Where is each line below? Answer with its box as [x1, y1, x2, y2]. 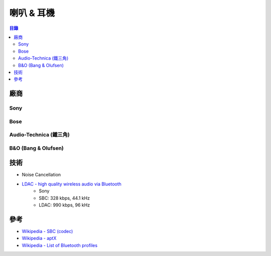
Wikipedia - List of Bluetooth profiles [22, 242, 98, 248]
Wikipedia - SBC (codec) [22, 228, 73, 234]
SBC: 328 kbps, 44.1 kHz [39, 195, 90, 201]
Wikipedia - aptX [22, 235, 57, 241]
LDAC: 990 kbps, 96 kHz [39, 202, 90, 208]
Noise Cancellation [22, 172, 61, 178]
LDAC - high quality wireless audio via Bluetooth [22, 181, 121, 187]
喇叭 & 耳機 [9, 8, 55, 19]
